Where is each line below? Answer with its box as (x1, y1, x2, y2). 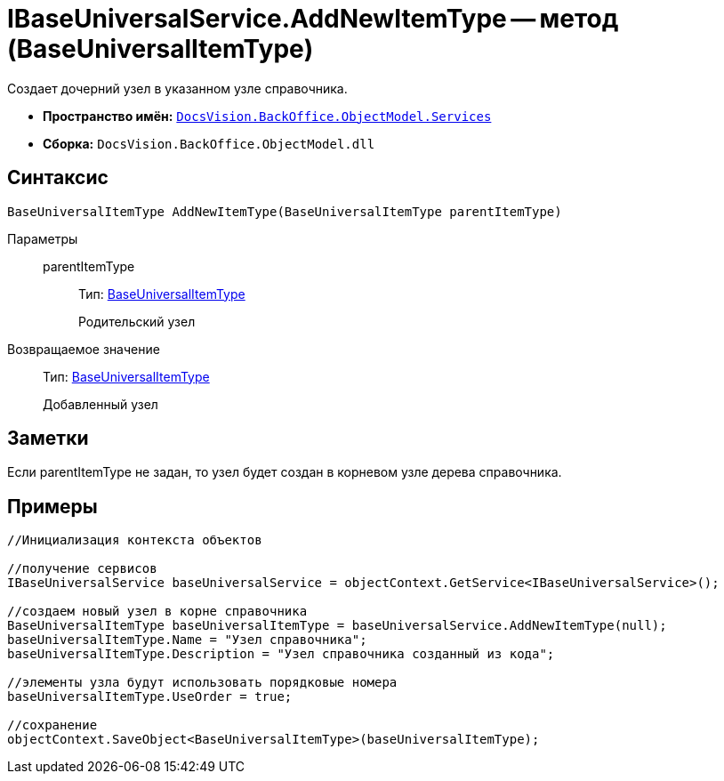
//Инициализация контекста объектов (7, 533, 262, 548)
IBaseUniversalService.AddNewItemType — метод (7, 4, 619, 34)
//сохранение (7, 718, 98, 733)
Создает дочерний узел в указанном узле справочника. (7, 80, 348, 96)
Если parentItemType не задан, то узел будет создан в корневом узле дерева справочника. (7, 464, 562, 480)
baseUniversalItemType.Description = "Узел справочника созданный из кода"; (7, 647, 555, 662)
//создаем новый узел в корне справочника (7, 604, 308, 619)
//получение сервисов (7, 561, 157, 576)
